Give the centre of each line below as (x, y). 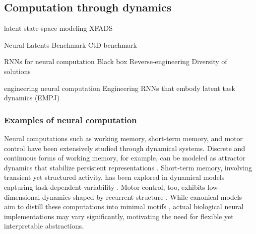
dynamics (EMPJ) (32, 98)
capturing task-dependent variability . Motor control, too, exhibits (105, 187)
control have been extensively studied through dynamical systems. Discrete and (125, 148)
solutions (17, 71)
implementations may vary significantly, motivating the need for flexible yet (119, 216)
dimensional (22, 196)
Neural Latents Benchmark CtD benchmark (70, 44)
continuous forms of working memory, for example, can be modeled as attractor (125, 158)
